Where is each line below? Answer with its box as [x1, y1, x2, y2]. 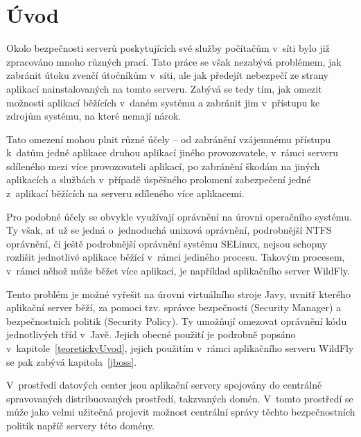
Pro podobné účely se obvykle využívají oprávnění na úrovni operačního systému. [6, 209, 352, 223]
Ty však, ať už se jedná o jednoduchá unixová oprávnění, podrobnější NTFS [6, 223, 332, 237]
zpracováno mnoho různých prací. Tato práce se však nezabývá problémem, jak [6, 54, 342, 68]
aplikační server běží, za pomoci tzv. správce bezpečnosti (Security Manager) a [6, 300, 342, 315]
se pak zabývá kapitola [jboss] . [6, 354, 137, 369]
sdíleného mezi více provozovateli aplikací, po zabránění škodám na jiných [6, 158, 320, 173]
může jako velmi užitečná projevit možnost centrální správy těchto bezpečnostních [6, 405, 355, 419]
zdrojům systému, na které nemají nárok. [6, 109, 182, 123]
